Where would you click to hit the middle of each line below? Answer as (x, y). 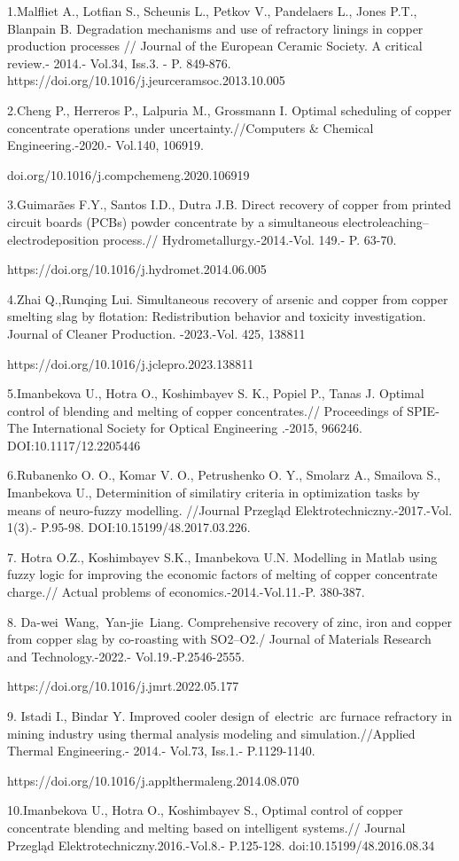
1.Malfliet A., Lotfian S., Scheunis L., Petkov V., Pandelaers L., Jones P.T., (212, 11)
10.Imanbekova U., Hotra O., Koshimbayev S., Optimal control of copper (205, 810)
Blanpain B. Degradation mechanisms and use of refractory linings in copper (215, 28)
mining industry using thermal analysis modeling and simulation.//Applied (211, 733)
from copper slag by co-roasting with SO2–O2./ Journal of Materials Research (219, 639)
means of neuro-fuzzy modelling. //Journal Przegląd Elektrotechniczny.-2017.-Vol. (230, 509)
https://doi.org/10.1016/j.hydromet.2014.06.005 (137, 269)
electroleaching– (385, 221)
